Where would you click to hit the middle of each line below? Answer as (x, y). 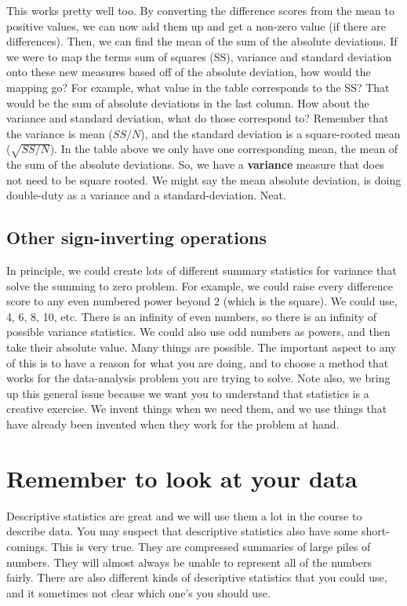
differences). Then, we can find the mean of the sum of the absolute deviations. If (202, 41)
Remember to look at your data (182, 478)
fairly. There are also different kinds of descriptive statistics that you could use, (197, 577)
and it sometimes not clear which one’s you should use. (138, 592)
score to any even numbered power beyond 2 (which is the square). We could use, (202, 301)
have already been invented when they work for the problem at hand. (173, 424)
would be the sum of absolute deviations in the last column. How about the (188, 102)
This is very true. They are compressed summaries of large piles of (211, 546)
